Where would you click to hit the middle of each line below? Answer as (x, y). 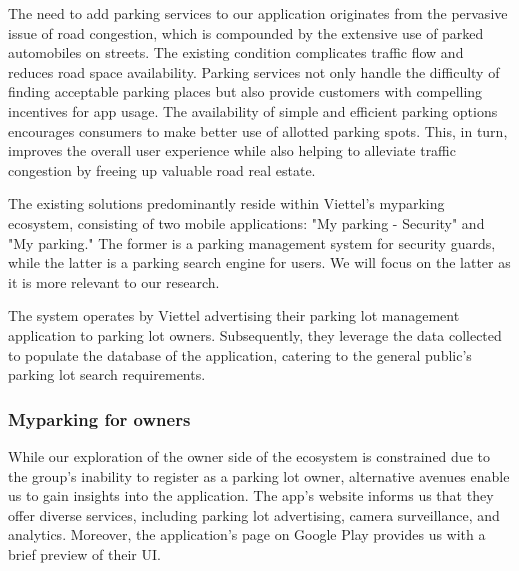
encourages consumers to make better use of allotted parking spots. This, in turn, (258, 130)
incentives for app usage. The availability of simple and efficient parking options (253, 110)
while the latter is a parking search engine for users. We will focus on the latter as (259, 262)
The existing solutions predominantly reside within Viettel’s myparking (226, 203)
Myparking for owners (99, 418)
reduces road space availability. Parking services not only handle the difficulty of (254, 71)
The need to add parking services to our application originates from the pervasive (258, 13)
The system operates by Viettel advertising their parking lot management (234, 315)
